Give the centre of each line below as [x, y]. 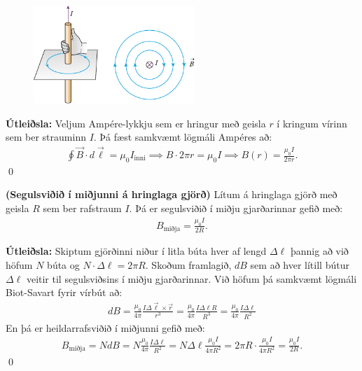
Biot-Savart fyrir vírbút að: [64, 292]
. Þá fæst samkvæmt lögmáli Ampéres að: [183, 137]
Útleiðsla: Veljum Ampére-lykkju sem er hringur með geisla [136, 123]
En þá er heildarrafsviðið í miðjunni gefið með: [105, 327]
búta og [63, 264]
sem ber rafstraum [82, 208]
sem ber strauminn [46, 137]
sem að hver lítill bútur [300, 264]
